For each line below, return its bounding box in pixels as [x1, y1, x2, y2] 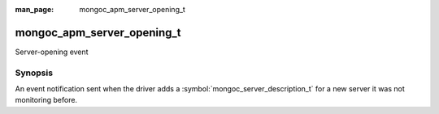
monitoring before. [15, 95, 77, 105]
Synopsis [15, 67, 53, 78]
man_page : [15, 5, 54, 14]
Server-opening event [15, 47, 89, 57]
